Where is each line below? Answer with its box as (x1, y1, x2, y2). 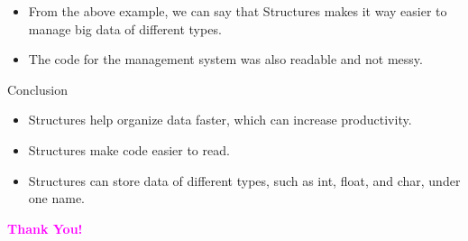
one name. (28, 189, 86, 208)
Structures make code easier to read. (28, 140, 230, 159)
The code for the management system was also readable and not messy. (28, 50, 423, 69)
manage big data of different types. (28, 19, 222, 38)
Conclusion (7, 79, 68, 98)
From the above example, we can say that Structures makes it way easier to (28, 2, 447, 20)
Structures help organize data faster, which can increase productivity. (28, 110, 412, 129)
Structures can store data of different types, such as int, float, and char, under (28, 171, 461, 190)
